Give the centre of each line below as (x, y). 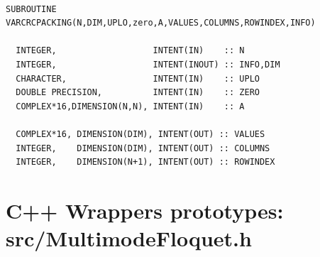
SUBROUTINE (31, 9)
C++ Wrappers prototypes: (145, 210)
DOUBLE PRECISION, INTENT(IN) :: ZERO (138, 93)
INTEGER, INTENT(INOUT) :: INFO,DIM (148, 64)
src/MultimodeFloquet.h (129, 238)
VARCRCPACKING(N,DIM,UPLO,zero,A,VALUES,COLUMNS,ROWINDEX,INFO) (161, 23)
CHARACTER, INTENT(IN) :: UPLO (138, 78)
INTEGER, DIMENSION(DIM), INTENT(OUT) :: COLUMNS (143, 148)
